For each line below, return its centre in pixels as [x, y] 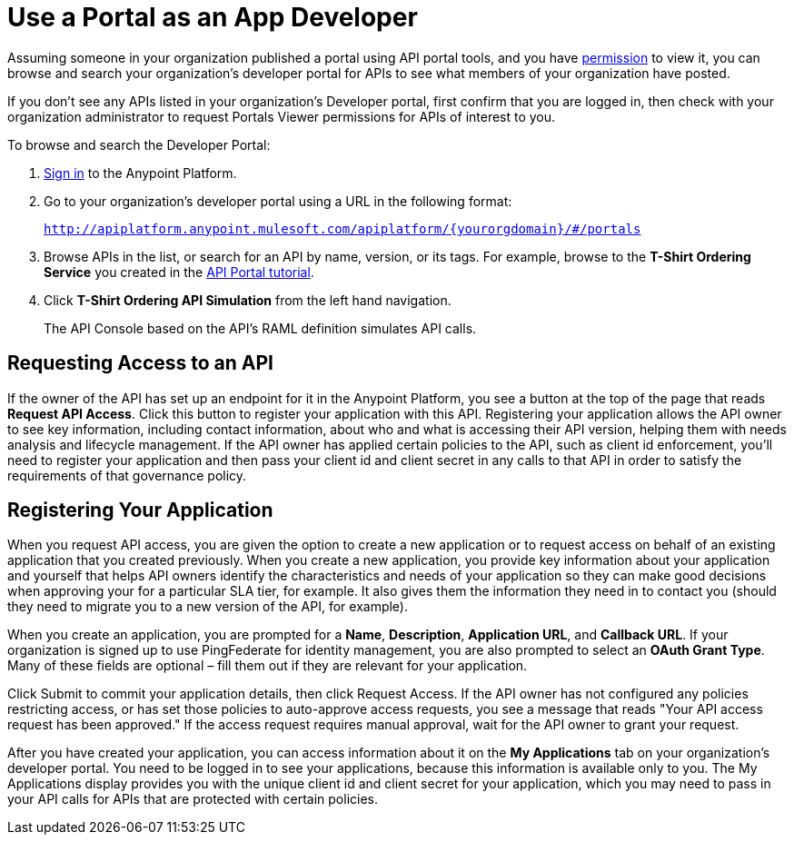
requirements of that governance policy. [127, 475]
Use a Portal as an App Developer [213, 17]
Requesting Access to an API [140, 363]
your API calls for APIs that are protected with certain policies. [193, 799]
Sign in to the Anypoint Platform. [140, 173]
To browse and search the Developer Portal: [139, 144]
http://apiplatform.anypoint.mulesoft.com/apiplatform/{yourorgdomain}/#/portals [342, 228]
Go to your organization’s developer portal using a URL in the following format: [278, 201]
